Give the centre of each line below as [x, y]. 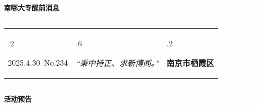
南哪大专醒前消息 [32, 7]
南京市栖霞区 [191, 63]
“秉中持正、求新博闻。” [117, 63]
